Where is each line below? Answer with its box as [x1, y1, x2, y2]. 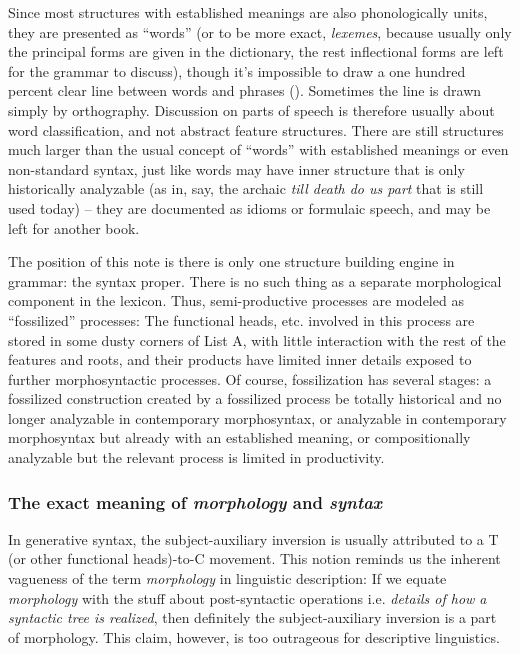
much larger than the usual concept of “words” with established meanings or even [8, 139, 509, 160]
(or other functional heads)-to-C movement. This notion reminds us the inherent [8, 548, 501, 569]
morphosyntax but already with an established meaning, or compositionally [8, 427, 471, 448]
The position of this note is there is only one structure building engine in [8, 251, 455, 272]
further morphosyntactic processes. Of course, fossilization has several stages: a [8, 368, 492, 389]
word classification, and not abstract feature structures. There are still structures [8, 119, 504, 140]
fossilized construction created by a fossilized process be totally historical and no [8, 388, 502, 409]
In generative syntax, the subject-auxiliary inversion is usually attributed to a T [8, 528, 499, 549]
